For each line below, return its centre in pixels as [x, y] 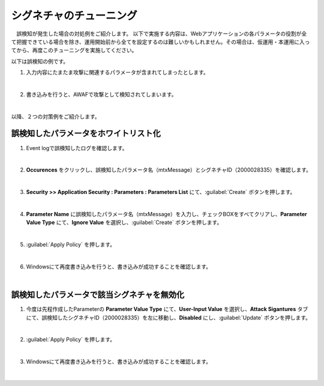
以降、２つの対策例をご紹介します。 [55, 116]
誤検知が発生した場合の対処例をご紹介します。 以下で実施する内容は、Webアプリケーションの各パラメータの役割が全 [161, 34]
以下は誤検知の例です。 [40, 61]
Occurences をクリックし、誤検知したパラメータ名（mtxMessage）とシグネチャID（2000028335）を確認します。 [169, 170]
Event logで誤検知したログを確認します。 [77, 148]
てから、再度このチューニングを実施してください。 [74, 50]
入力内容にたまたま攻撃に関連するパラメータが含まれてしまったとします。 [118, 73]
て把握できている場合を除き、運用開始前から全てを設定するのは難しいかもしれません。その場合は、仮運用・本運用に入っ [160, 41]
